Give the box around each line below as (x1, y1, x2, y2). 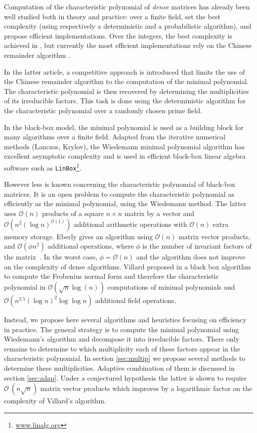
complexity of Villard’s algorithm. (4, 395, 106, 406)
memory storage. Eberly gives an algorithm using (4, 231, 153, 241)
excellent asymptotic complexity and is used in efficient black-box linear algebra (4, 151, 246, 161)
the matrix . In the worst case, (4, 252, 97, 262)
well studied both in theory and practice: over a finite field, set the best (4, 11, 220, 21)
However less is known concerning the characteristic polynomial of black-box (4, 179, 235, 189)
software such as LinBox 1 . (4, 161, 82, 173)
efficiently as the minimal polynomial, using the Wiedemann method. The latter (4, 198, 247, 209)
